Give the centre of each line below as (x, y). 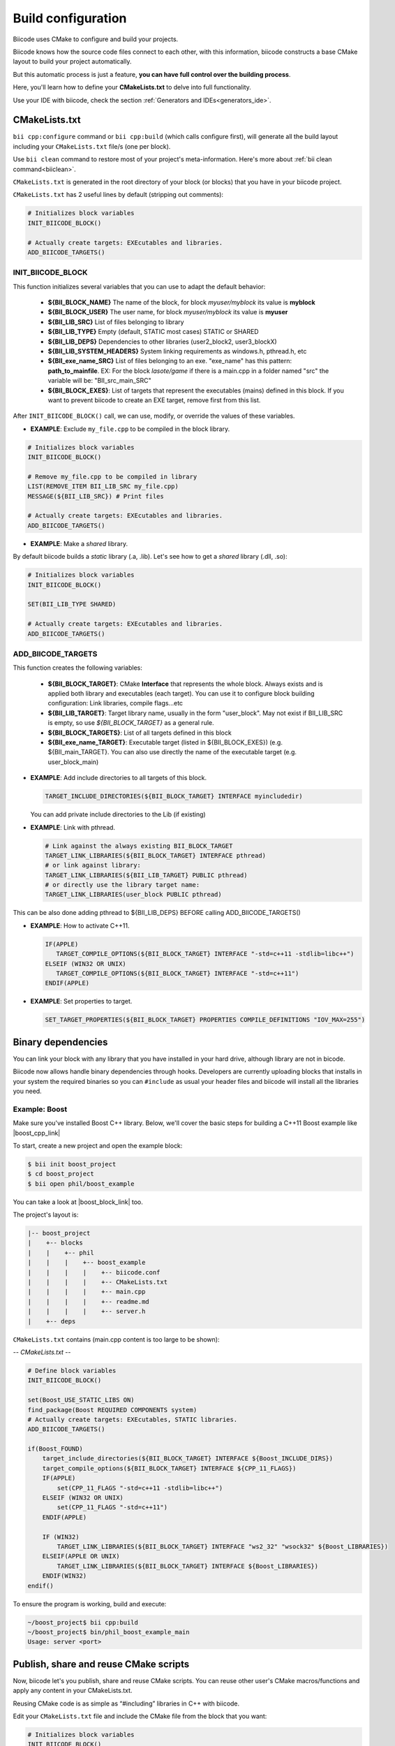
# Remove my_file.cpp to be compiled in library (112, 476)
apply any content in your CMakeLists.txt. (73, 1691)
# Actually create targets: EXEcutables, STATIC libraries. (133, 1419)
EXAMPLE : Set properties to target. (81, 1002)
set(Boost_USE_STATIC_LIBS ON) (81, 1400)
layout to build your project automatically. (72, 61)
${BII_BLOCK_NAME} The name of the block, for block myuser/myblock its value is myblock (181, 302)
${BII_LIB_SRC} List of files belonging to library (116, 322)
